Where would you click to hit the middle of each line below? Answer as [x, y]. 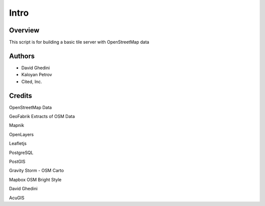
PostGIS [17, 162]
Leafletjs [18, 144]
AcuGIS [17, 198]
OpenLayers [21, 134]
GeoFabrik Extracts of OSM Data [42, 117]
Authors [22, 56]
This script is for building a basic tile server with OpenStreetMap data [79, 42]
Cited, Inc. [32, 82]
